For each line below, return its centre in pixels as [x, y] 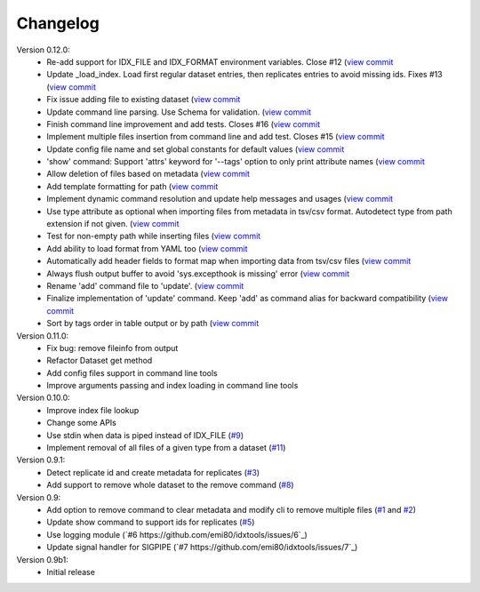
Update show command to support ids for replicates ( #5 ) [151, 522]
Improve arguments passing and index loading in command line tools [172, 386]
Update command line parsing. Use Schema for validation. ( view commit [179, 112]
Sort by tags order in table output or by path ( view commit [153, 324]
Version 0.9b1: [42, 559]
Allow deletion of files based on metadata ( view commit [148, 174]
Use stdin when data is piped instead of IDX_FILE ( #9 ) [145, 435]
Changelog [58, 23]
